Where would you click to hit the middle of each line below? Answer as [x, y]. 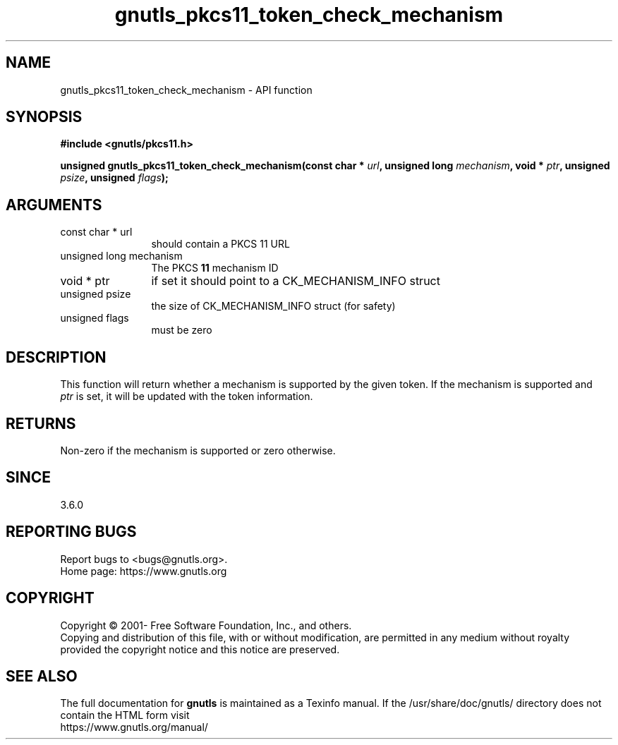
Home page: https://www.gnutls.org [144, 571]
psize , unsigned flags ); [114, 178]
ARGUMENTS [54, 205]
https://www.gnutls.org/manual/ [134, 727]
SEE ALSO [42, 676]
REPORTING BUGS [71, 532]
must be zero [182, 330]
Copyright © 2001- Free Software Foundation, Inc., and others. [206, 625]
